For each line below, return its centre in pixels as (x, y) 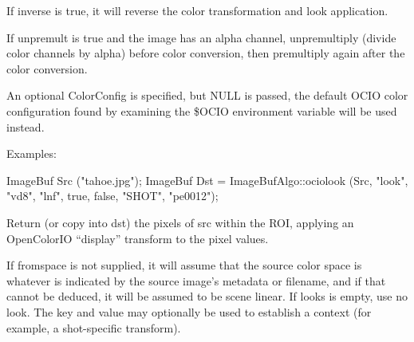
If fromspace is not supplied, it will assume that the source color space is (184, 265)
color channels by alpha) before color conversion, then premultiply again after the (206, 53)
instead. (26, 126)
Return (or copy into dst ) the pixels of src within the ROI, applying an (180, 222)
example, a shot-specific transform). (94, 327)
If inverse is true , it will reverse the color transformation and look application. (197, 10)
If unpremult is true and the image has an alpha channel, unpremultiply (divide (201, 37)
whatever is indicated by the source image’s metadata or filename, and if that (196, 280)
